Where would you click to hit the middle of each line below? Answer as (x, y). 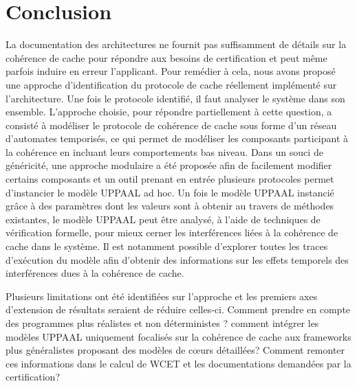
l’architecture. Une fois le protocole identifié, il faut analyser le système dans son (175, 98)
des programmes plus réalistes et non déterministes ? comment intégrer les (162, 323)
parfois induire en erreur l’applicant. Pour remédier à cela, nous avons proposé (171, 71)
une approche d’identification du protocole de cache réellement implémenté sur (171, 84)
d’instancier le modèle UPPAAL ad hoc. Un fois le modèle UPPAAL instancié (170, 192)
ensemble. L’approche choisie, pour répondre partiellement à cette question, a (169, 112)
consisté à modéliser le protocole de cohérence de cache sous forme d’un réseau (171, 125)
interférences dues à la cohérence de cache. (95, 273)
